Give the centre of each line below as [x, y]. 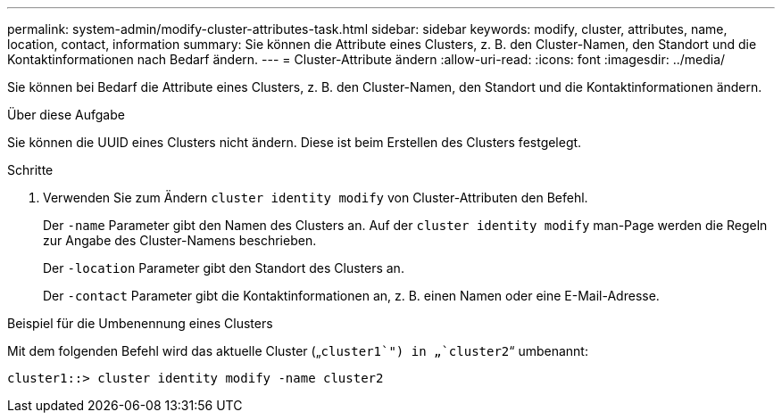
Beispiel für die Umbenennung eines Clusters [140, 323]
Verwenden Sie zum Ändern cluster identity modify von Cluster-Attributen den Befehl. [316, 198]
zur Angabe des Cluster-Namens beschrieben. [180, 240]
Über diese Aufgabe [66, 115]
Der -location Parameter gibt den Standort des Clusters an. [224, 268]
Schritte [30, 170]
